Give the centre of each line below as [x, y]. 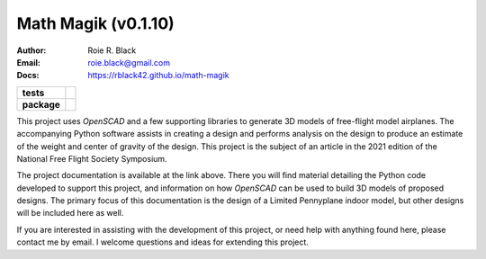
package [41, 104]
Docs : [28, 76]
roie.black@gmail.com [129, 62]
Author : [31, 50]
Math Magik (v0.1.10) [95, 23]
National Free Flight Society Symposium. [92, 158]
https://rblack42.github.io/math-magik [158, 76]
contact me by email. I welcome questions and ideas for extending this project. [163, 242]
